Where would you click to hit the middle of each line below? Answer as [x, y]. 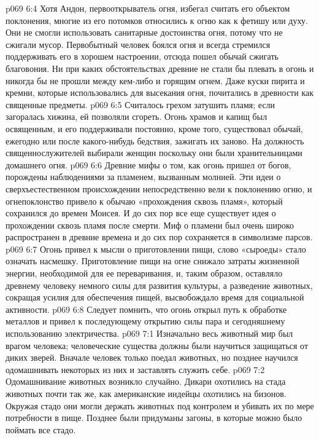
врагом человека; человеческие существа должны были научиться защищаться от [157, 345]
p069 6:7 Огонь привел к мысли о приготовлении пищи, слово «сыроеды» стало [156, 249]
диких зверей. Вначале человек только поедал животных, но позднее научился [152, 357]
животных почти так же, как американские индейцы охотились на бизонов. [146, 393]
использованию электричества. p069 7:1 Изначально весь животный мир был [149, 333]
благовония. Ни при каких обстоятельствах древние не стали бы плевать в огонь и [160, 68]
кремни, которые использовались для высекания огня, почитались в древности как [159, 92]
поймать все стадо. [41, 429]
